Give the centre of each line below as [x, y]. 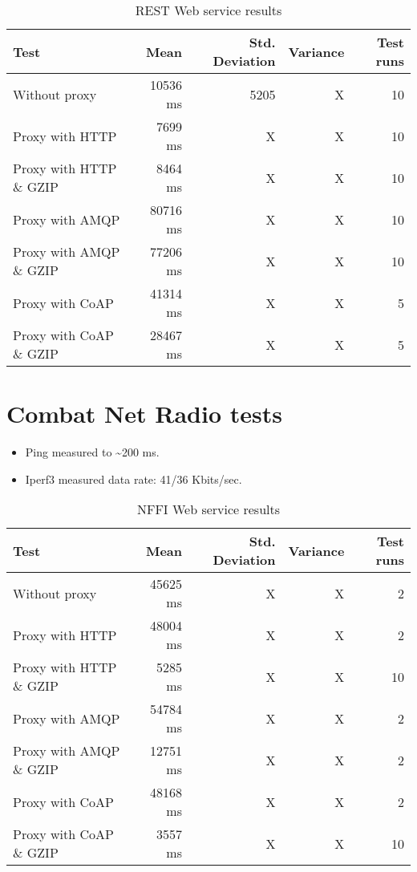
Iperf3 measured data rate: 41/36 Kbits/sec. [134, 479]
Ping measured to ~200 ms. [92, 452]
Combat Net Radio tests [144, 414]
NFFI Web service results [208, 509]
